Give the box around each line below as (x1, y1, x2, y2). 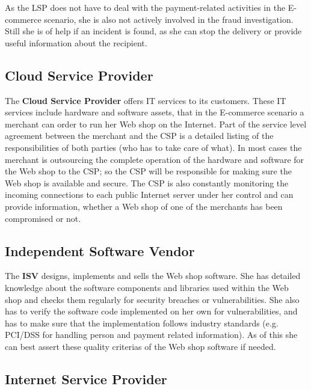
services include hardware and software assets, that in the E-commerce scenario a (5, 106, 304, 118)
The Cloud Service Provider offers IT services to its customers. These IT (5, 94, 286, 106)
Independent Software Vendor (5, 241, 195, 260)
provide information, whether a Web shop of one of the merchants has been (5, 200, 283, 212)
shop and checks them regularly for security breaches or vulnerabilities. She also (5, 293, 300, 305)
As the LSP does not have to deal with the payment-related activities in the (5, 1, 286, 13)
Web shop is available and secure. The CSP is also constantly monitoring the (5, 176, 289, 189)
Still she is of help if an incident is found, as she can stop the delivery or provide (5, 25, 302, 37)
